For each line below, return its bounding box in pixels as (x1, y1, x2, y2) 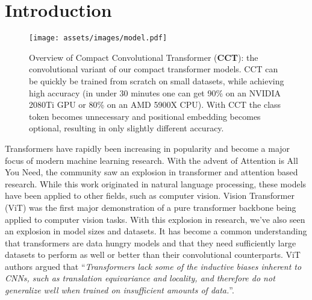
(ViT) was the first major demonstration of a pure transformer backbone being (5, 201, 296, 213)
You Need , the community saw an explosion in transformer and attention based (5, 166, 298, 178)
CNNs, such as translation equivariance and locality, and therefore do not (5, 272, 275, 284)
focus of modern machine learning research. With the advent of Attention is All (5, 154, 298, 166)
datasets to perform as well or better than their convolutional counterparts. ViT (5, 248, 301, 261)
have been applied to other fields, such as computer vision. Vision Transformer (5, 189, 295, 202)
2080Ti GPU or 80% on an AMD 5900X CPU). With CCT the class (29, 98, 281, 111)
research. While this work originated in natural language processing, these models (5, 177, 307, 190)
